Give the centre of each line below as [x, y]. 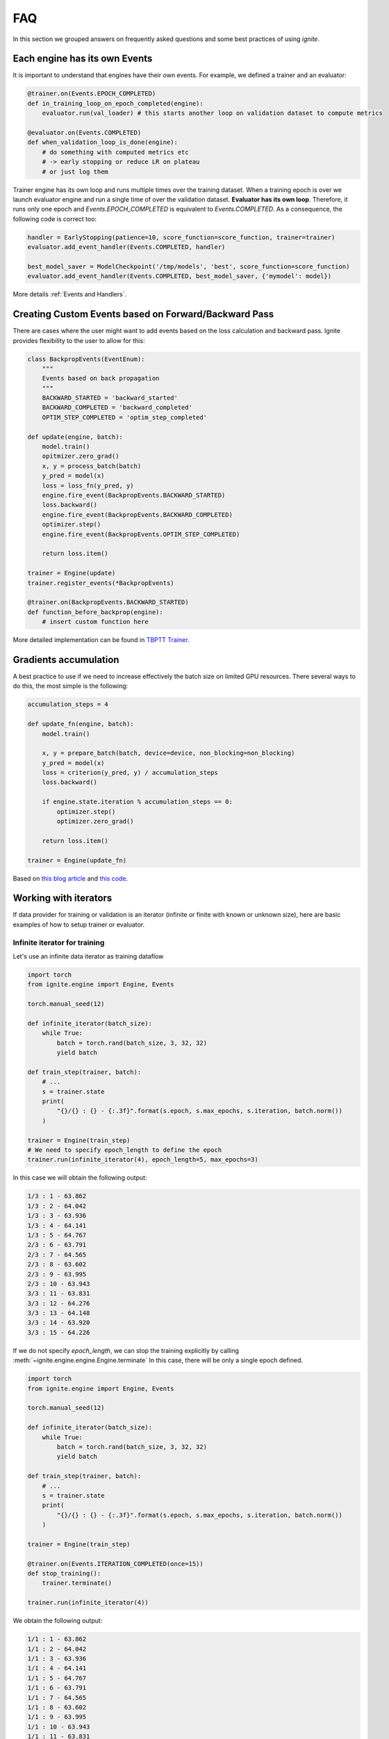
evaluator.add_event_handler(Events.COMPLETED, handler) [126, 247]
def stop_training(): [64, 1573]
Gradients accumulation [66, 660]
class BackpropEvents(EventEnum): [86, 359]
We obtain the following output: [58, 1621]
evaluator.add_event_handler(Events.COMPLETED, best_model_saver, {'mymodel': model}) [180, 276]
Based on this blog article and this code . [71, 878]
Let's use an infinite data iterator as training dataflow [88, 956]
